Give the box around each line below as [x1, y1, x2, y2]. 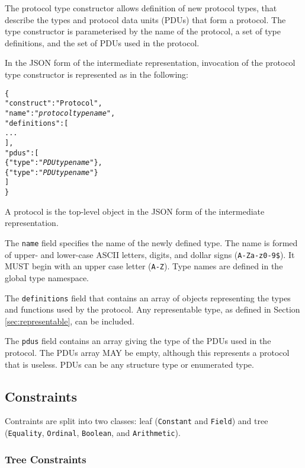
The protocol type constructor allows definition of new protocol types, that [5, 2, 277, 14]
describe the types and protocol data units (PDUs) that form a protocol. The [5, 13, 286, 26]
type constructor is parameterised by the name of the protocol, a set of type [5, 25, 281, 37]
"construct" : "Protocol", [5, 99, 102, 108]
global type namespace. [5, 271, 89, 284]
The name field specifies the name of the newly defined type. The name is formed [5, 236, 298, 249]
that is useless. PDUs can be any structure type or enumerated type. [5, 358, 254, 370]
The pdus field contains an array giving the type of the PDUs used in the [5, 335, 271, 347]
